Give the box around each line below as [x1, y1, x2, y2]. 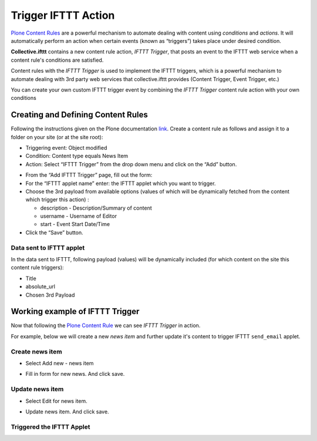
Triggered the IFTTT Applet [11, 423, 90, 431]
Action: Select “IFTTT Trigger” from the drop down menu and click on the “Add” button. [25, 160, 237, 167]
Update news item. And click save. [25, 408, 109, 415]
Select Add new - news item [25, 360, 94, 367]
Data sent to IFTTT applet [11, 244, 85, 252]
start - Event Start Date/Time [40, 221, 110, 228]
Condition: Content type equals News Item [25, 153, 129, 160]
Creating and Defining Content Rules [11, 110, 148, 120]
